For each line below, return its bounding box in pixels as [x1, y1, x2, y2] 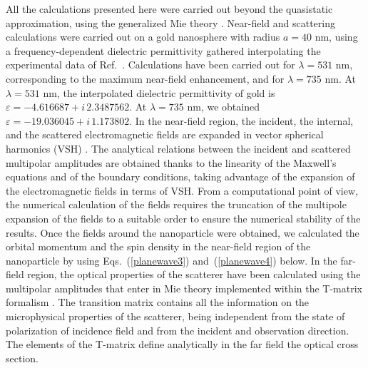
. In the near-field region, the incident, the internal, [129, 113, 354, 128]
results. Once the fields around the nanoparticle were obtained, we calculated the [6, 225, 359, 240]
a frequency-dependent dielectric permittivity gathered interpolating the [6, 43, 321, 58]
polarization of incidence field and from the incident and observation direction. [6, 322, 349, 337]
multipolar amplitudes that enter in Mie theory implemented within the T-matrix [6, 280, 362, 295]
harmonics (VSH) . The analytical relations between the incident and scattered [6, 140, 351, 155]
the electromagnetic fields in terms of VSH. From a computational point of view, [6, 183, 358, 198]
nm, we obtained [187, 99, 260, 114]
